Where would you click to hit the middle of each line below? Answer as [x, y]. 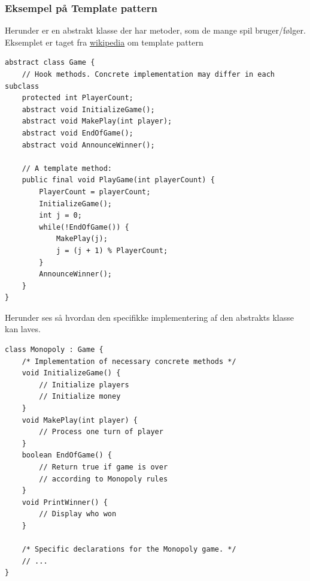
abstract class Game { [50, 63]
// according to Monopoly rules [104, 479]
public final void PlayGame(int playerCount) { [118, 180]
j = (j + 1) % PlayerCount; [112, 250]
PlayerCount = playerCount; [95, 192]
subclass [22, 86]
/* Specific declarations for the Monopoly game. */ [129, 550]
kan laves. [23, 329]
